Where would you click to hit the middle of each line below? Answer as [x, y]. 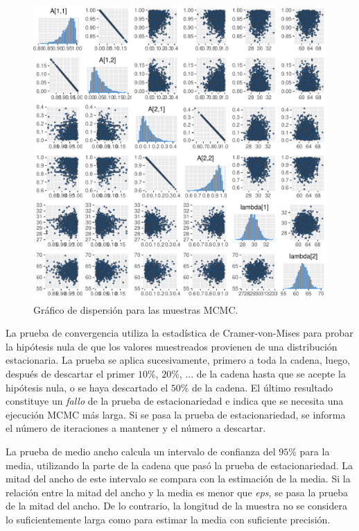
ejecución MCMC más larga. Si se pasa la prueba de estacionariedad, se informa [176, 414]
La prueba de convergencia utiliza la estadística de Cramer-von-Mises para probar [179, 333]
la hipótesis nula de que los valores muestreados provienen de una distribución [172, 346]
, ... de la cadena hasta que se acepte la [262, 373]
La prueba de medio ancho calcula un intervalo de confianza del [141, 451]
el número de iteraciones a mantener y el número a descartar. [136, 428]
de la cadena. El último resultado [263, 387]
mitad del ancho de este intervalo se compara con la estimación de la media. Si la [178, 479]
